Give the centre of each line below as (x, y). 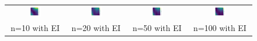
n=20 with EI (96, 28)
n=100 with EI (220, 28)
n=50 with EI (157, 28)
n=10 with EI (35, 28)
